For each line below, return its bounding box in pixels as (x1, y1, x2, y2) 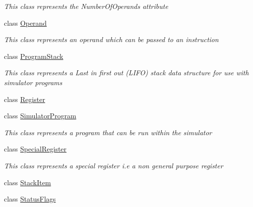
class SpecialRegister (4, 144, 67, 154)
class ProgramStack (4, 51, 63, 61)
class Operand (4, 17, 47, 28)
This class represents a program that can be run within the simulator (4, 127, 212, 137)
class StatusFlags (4, 194, 56, 204)
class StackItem (4, 177, 51, 187)
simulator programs (4, 77, 63, 87)
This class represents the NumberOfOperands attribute (4, 1, 168, 11)
